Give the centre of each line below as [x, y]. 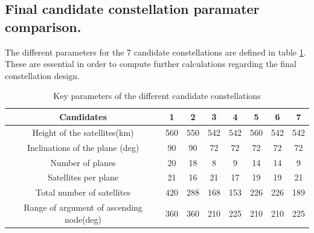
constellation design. [42, 75]
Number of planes [83, 162]
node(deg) [83, 219]
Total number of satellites [83, 192]
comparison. [43, 26]
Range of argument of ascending [83, 207]
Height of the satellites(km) [83, 132]
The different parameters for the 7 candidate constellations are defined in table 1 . [155, 52]
